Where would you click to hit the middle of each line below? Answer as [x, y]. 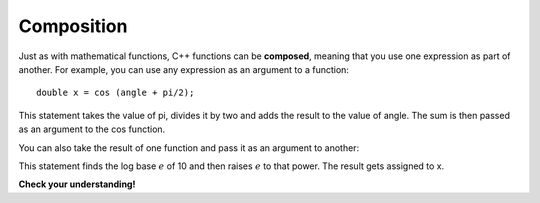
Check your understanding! [77, 184]
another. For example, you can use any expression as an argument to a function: [184, 69]
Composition [73, 26]
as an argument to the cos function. [92, 129]
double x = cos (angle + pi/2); [115, 93]
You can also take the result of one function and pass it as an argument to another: [189, 147]
